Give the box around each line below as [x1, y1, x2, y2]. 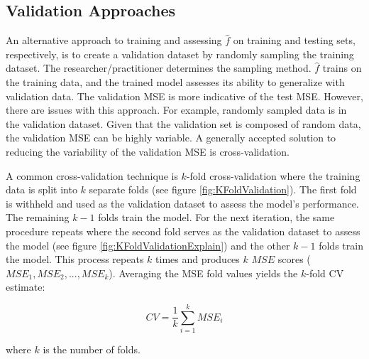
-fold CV [306, 265, 344, 280]
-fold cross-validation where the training [186, 168, 360, 183]
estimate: [6, 279, 45, 294]
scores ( [277, 252, 311, 267]
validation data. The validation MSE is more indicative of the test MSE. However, [6, 88, 363, 103]
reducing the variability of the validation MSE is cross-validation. [6, 144, 290, 159]
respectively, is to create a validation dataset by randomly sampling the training [6, 46, 354, 61]
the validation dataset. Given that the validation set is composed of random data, [6, 116, 361, 131]
